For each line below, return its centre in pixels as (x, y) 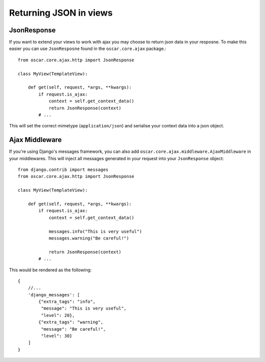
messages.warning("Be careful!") (89, 238)
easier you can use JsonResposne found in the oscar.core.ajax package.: (88, 48)
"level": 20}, (58, 315)
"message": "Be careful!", (73, 329)
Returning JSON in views (61, 13)
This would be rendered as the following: (50, 270)
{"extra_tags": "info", (67, 302)
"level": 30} (57, 336)
